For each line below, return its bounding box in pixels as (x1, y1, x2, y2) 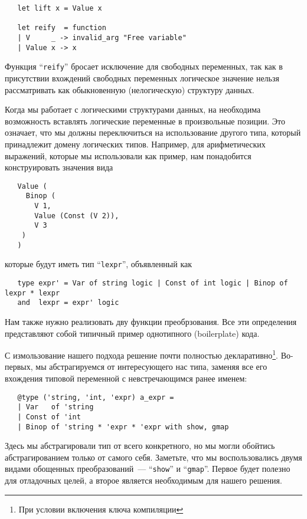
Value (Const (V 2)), (34, 211, 119, 220)
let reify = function (17, 24, 106, 32)
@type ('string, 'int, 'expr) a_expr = (17, 393, 174, 402)
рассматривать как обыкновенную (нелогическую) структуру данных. (5, 83, 254, 96)
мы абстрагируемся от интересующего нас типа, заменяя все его (35, 360, 267, 373)
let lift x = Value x (17, 4, 102, 12)
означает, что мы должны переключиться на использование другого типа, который (5, 126, 301, 139)
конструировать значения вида (5, 161, 113, 173)
